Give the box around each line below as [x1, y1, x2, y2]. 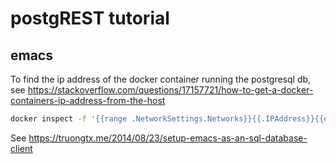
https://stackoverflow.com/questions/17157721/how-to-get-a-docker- [27, 84, 314, 96]
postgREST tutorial [10, 7, 170, 30]
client [10, 142, 33, 154]
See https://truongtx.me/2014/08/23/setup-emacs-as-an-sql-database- [10, 132, 308, 144]
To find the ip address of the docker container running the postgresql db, [10, 73, 312, 85]
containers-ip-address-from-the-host [10, 95, 166, 106]
